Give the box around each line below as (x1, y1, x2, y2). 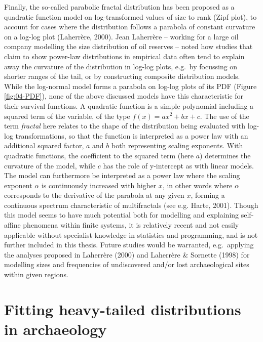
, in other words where (162, 180, 233, 190)
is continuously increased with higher (41, 180, 157, 190)
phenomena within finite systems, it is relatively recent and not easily (23, 220, 239, 230)
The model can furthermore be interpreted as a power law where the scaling (4, 170, 240, 181)
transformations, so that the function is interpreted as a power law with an (15, 130, 248, 141)
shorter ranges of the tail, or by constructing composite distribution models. (4, 71, 240, 81)
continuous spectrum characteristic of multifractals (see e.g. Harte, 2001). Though (4, 199, 258, 210)
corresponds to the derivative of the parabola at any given (4, 190, 184, 200)
